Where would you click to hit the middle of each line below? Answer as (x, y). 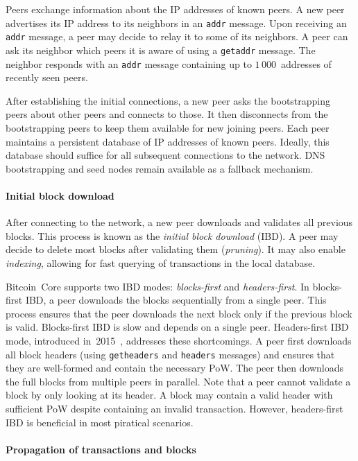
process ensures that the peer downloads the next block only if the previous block (179, 313)
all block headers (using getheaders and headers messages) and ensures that (170, 354)
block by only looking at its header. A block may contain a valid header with (169, 395)
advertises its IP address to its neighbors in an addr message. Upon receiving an (176, 23)
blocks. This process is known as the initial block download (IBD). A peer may (172, 235)
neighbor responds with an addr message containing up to (129, 63)
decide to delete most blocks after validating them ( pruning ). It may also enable (176, 249)
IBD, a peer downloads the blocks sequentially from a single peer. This (176, 300)
